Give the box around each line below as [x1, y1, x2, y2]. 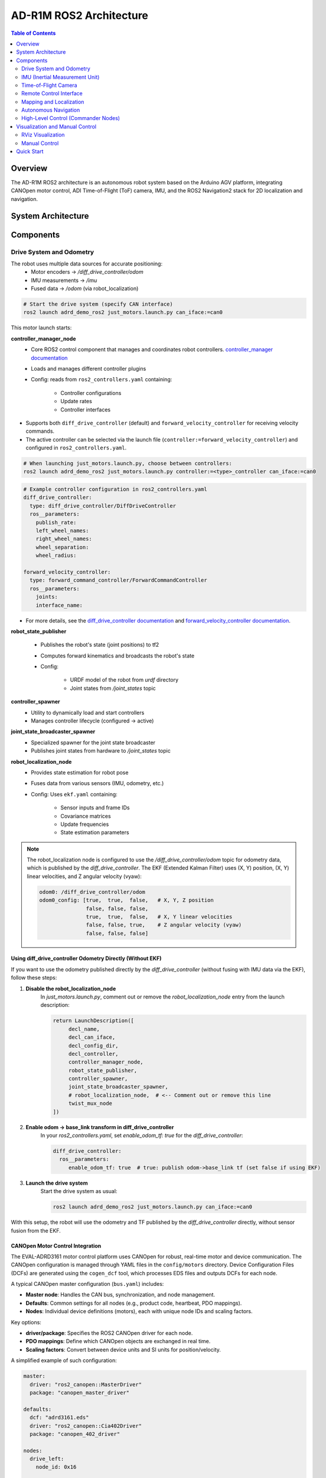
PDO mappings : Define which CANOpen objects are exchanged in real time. [25, 1338, 211, 1345]
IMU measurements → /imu [31, 277, 97, 284]
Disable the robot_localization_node [25, 985, 116, 992]
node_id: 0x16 [35, 1464, 77, 1470]
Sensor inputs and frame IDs [60, 804, 130, 811]
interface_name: [35, 602, 83, 608]
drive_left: [30, 1456, 64, 1463]
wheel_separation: [35, 544, 89, 550]
